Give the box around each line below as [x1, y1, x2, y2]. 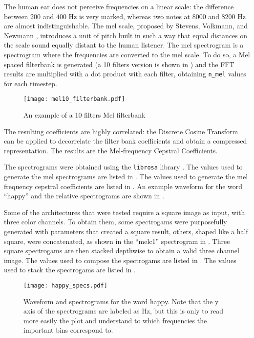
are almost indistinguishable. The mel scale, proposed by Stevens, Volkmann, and [4, 21, 248, 31]
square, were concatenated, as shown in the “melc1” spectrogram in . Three [4, 236, 230, 246]
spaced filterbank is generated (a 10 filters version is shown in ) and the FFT [4, 59, 234, 69]
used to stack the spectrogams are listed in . [4, 265, 136, 275]
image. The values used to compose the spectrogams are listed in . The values [4, 255, 236, 265]
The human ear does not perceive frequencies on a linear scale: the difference [4, 1, 234, 11]
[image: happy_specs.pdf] [23, 282, 107, 290]
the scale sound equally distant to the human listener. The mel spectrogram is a [4, 40, 244, 50]
